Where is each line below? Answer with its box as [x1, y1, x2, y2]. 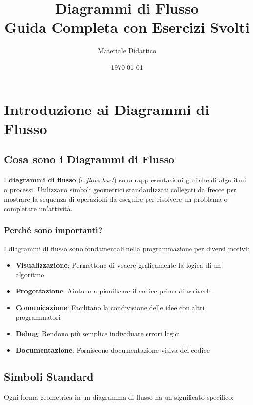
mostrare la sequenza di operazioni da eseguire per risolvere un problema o [4, 194, 228, 204]
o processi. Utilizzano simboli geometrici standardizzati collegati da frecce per [4, 184, 236, 194]
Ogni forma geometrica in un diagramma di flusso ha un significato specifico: [4, 391, 234, 402]
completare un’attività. [4, 203, 73, 213]
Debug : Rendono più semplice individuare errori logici [15, 328, 180, 338]
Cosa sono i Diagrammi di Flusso [4, 152, 175, 167]
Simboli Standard [4, 368, 94, 383]
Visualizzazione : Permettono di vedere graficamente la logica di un [15, 260, 221, 270]
